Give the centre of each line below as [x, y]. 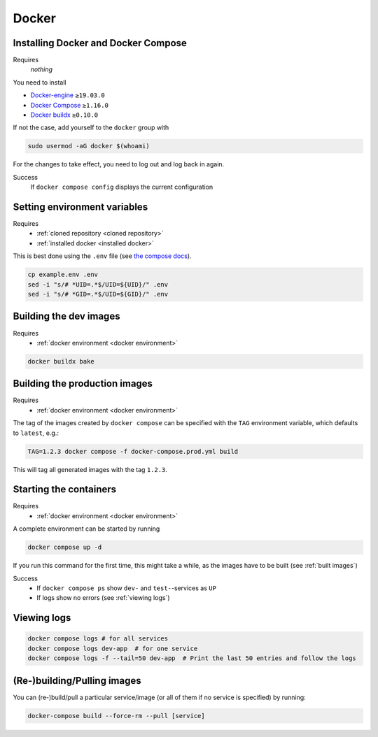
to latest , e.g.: [36, 433]
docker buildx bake [61, 361]
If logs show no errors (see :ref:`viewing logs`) [103, 598]
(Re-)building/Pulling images [77, 681]
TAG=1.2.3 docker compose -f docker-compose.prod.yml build [133, 451]
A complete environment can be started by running [86, 529]
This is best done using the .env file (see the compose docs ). [102, 256]
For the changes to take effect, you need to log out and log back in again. [119, 164]
